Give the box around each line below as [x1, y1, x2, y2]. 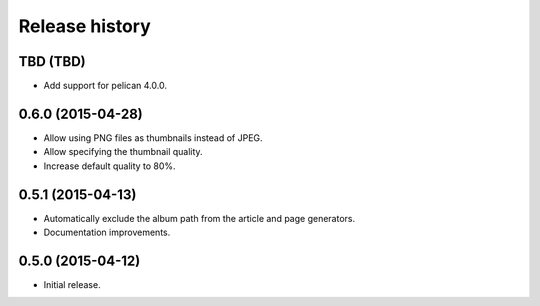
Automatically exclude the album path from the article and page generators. [43, 212, 355, 224]
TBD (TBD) [18, 53, 86, 70]
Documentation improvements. [43, 226, 171, 239]
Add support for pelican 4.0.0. [43, 80, 167, 92]
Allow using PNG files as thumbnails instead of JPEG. [43, 131, 264, 144]
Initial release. [43, 278, 101, 290]
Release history [18, 15, 152, 37]
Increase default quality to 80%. [43, 160, 176, 172]
